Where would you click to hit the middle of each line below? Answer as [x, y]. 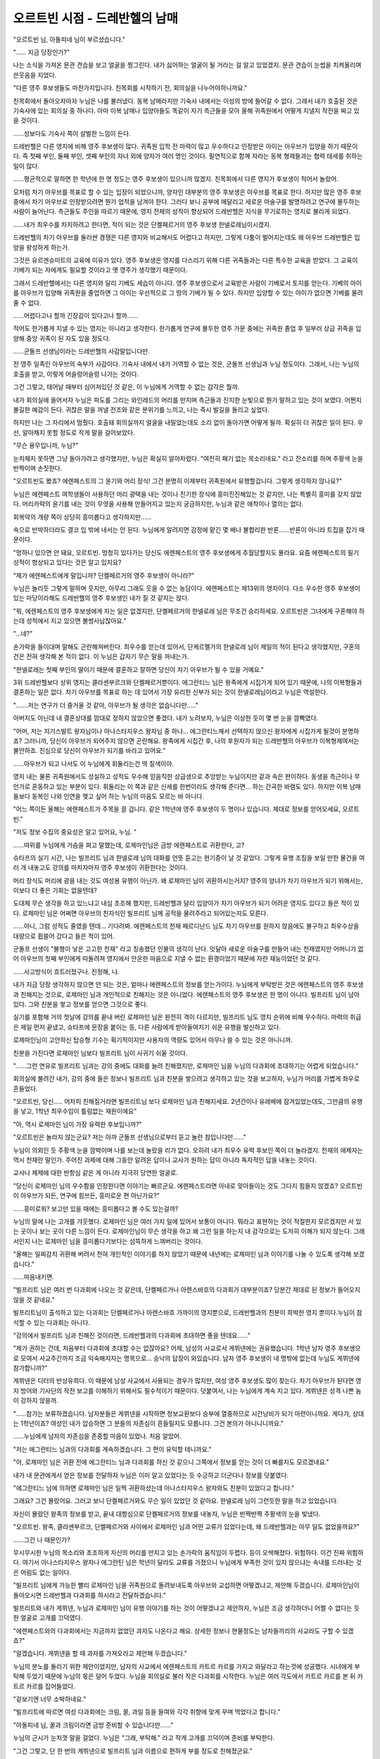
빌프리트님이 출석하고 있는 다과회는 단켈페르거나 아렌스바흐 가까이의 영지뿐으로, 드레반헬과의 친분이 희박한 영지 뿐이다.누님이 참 [188, 1313]
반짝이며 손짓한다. [38, 468]
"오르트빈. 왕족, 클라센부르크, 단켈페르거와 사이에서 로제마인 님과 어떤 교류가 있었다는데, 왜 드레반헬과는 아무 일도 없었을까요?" [186, 1527]
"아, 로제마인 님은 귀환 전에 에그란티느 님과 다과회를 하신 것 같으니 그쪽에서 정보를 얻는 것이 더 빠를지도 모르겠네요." [171, 1462]
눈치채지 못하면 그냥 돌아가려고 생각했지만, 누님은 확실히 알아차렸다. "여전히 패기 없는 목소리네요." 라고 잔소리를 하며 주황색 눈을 [188, 458]
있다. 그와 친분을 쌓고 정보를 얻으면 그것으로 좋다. [81, 1004]
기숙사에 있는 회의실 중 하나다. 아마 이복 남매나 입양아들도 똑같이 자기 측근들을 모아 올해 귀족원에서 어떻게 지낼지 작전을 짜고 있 [186, 110]
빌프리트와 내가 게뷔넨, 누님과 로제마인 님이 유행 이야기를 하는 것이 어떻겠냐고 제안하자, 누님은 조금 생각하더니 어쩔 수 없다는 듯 [186, 1608]
